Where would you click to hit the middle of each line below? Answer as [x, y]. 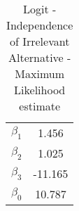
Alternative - [39, 57]
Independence [40, 25]
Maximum [40, 73]
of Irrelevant [39, 41]
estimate [40, 106]
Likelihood [40, 90]
